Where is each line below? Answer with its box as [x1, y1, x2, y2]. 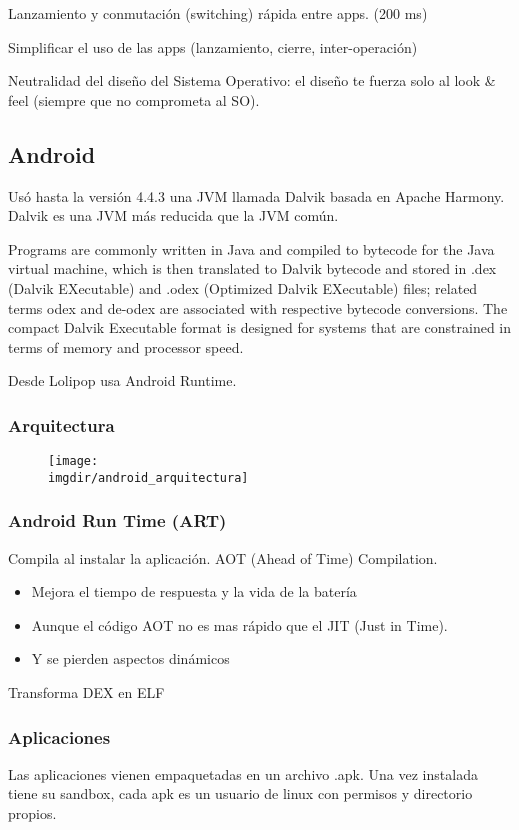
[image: [48, 454, 99, 469]
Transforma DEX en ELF [8, 682, 165, 703]
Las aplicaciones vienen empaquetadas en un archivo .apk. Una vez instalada [8, 763, 478, 784]
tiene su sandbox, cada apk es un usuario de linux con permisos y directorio [8, 783, 473, 804]
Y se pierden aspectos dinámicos [31, 648, 230, 669]
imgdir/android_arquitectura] [48, 470, 249, 485]
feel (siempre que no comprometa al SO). [8, 89, 260, 110]
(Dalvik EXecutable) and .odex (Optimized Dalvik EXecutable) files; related [8, 277, 478, 298]
